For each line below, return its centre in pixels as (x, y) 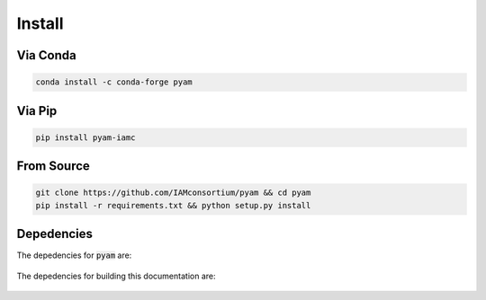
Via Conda (46, 55)
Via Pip (37, 111)
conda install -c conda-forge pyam (114, 82)
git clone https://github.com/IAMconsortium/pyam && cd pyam (173, 193)
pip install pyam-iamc (85, 137)
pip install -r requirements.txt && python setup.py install (173, 205)
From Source (53, 166)
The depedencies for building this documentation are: (116, 276)
